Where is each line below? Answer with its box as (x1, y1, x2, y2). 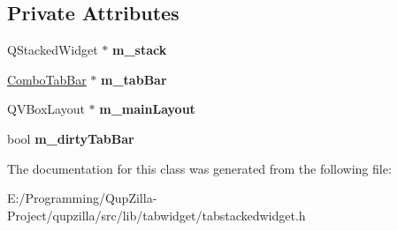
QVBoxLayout (7, 100, 85, 118)
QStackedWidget (7, 41, 98, 59)
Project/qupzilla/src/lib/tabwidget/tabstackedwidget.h (7, 205, 306, 224)
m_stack (112, 41, 167, 59)
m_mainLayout (99, 100, 195, 118)
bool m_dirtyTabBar (7, 129, 134, 147)
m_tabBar (101, 70, 167, 88)
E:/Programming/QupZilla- (7, 189, 157, 207)
